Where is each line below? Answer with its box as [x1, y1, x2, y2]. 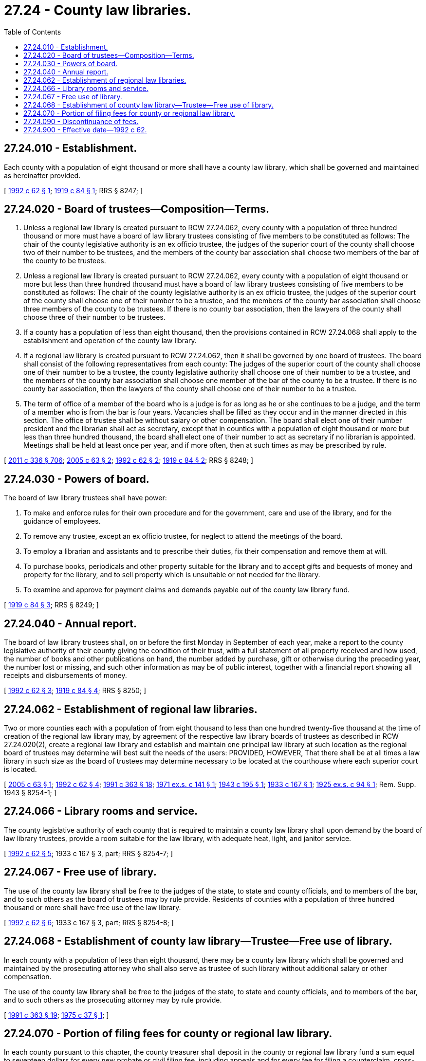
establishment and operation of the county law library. [23, 336, 197, 345]
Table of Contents [4, 27, 61, 36]
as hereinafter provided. [4, 171, 81, 180]
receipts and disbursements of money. [4, 671, 127, 680]
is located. [4, 765, 37, 773]
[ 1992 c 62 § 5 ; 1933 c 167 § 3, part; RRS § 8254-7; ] [4, 849, 173, 858]
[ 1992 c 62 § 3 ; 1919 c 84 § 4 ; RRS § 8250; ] [4, 686, 147, 695]
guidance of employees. [23, 517, 101, 526]
